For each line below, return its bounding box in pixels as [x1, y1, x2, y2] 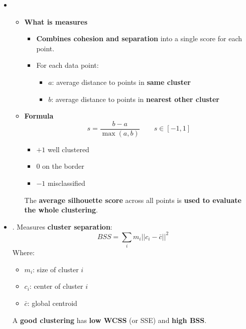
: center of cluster [29, 281, 83, 291]
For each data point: [36, 60, 99, 70]
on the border [42, 161, 84, 171]
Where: [12, 247, 35, 258]
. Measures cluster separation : [12, 221, 112, 232]
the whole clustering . [24, 204, 98, 215]
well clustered [47, 144, 89, 154]
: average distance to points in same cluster [52, 76, 191, 87]
